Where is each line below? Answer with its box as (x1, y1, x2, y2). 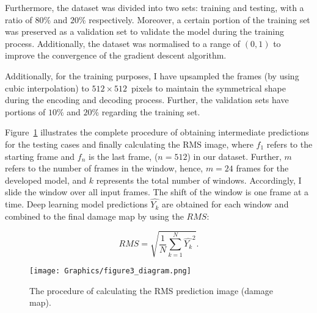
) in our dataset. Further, (187, 149, 282, 162)
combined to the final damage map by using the (5, 209, 184, 222)
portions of (5, 105, 46, 118)
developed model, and (5, 173, 87, 186)
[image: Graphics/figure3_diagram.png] (29, 266, 191, 275)
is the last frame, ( (88, 149, 158, 162)
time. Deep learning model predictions (5, 198, 148, 210)
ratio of (5, 13, 32, 26)
